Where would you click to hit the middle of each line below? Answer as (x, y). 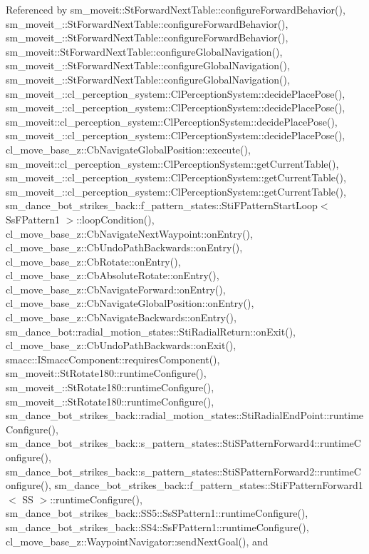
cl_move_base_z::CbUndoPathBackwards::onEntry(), (124, 247)
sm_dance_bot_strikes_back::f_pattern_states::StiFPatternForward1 (209, 485)
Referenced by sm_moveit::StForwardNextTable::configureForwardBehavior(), (176, 9)
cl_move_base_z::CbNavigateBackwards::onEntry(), (121, 317)
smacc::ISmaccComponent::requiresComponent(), (113, 359)
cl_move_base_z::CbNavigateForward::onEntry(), (116, 289)
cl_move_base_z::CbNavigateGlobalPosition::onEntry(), (130, 303)
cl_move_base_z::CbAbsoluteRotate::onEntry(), (113, 275)
